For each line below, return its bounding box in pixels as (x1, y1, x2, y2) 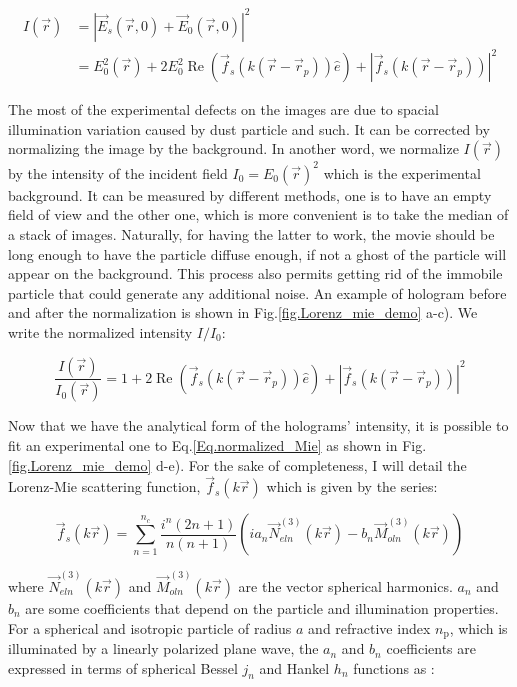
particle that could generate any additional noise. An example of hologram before (8, 282, 507, 303)
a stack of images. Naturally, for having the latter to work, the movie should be (8, 223, 495, 244)
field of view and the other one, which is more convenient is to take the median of (8, 204, 509, 225)
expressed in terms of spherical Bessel (8, 657, 238, 678)
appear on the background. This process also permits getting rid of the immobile (8, 263, 503, 284)
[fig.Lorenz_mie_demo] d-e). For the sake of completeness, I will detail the (8, 454, 467, 475)
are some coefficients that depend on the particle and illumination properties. (25, 598, 499, 619)
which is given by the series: (266, 476, 438, 497)
